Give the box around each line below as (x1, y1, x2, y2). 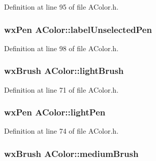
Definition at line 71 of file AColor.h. (4, 84, 119, 95)
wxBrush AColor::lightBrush (4, 64, 124, 77)
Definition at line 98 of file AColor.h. (4, 43, 119, 53)
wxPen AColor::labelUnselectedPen (4, 23, 152, 35)
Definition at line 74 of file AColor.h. (4, 126, 119, 136)
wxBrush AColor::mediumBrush (4, 147, 139, 159)
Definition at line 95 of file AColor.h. (4, 2, 119, 12)
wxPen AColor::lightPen (4, 106, 106, 118)
